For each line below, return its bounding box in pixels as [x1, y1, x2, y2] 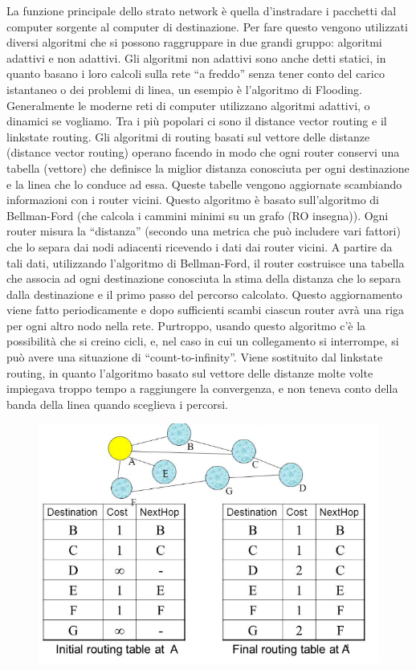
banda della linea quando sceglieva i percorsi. [6, 395, 228, 412]
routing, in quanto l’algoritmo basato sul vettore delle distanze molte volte [6, 364, 373, 381]
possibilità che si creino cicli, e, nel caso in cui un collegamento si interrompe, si [6, 333, 399, 349]
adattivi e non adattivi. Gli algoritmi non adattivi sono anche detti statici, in [6, 49, 386, 66]
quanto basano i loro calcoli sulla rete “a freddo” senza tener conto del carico [6, 65, 385, 82]
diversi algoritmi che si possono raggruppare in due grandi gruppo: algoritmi [6, 34, 382, 51]
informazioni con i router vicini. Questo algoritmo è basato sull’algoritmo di [6, 191, 380, 208]
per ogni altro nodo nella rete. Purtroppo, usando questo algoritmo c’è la [6, 317, 366, 333]
